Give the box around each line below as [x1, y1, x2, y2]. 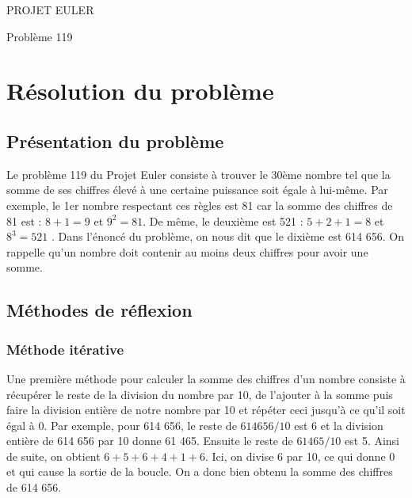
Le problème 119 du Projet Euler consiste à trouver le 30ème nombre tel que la [6, 165, 391, 182]
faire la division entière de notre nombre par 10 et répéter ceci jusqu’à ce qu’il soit [6, 401, 406, 418]
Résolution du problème [6, 74, 274, 107]
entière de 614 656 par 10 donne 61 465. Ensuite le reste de [6, 432, 293, 449]
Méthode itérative [6, 339, 124, 359]
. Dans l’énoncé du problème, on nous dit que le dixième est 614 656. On [51, 228, 404, 245]
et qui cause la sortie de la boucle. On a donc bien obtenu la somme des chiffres [6, 463, 393, 480]
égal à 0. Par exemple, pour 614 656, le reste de [6, 416, 237, 433]
